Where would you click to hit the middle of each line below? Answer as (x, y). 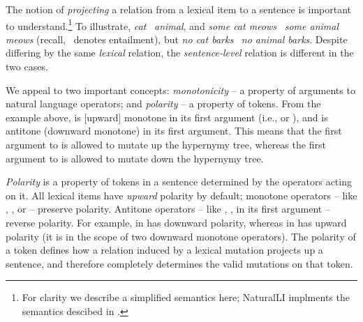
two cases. (27, 67)
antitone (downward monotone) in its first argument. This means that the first (174, 131)
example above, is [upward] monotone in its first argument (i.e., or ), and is (167, 117)
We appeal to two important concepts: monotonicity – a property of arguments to (180, 90)
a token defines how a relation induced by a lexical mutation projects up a (164, 250)
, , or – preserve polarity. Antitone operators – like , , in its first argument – (168, 209)
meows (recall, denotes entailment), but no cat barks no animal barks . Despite (177, 39)
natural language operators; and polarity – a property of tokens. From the (163, 103)
